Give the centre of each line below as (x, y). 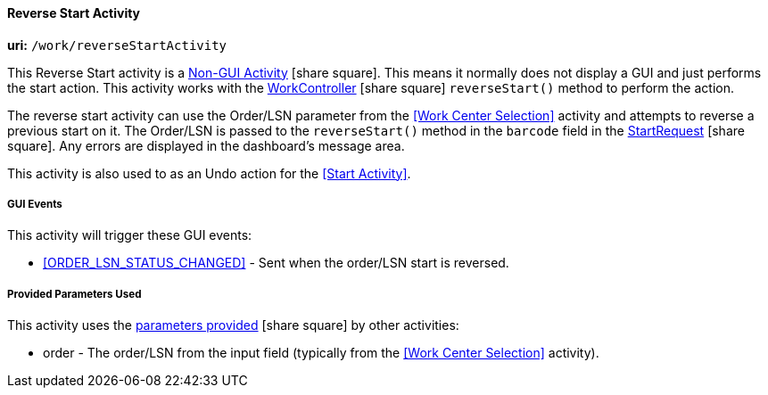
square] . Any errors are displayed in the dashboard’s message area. (206, 145)
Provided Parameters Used (74, 294)
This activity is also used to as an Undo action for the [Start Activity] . (209, 173)
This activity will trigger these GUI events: (130, 235)
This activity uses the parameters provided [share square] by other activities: (233, 325)
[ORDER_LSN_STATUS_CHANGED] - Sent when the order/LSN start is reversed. (276, 263)
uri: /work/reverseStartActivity (117, 45)
